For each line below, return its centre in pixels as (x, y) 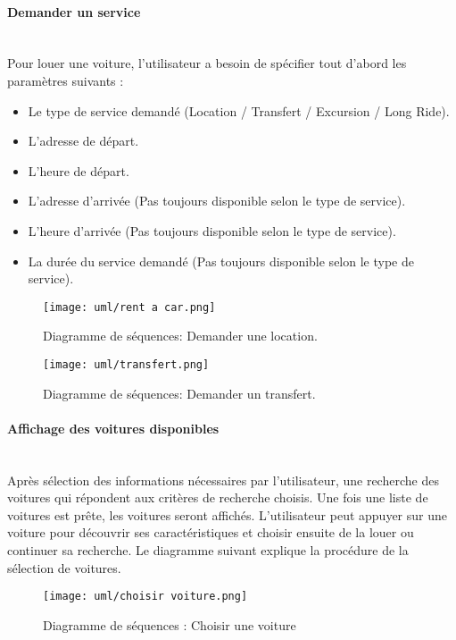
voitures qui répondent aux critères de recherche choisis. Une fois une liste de (218, 497)
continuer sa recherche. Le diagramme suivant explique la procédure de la (208, 550)
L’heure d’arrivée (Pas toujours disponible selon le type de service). (212, 230)
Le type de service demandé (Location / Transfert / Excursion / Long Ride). (239, 110)
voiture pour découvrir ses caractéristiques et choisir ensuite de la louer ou (211, 532)
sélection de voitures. (64, 567)
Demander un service (74, 11)
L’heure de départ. (79, 170)
